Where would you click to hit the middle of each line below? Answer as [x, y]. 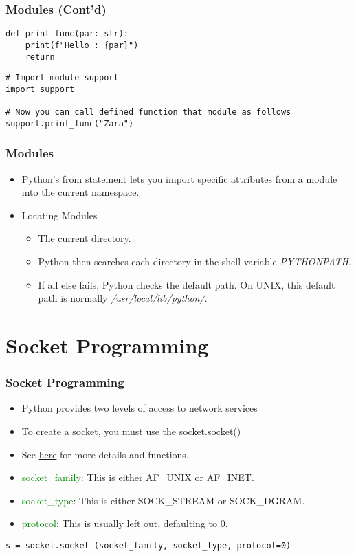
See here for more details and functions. [105, 454]
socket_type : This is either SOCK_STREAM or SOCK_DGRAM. [163, 500]
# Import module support [62, 78]
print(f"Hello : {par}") [82, 45]
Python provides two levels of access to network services [140, 408]
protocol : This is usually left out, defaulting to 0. [125, 523]
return [40, 57]
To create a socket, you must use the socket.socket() [131, 431]
